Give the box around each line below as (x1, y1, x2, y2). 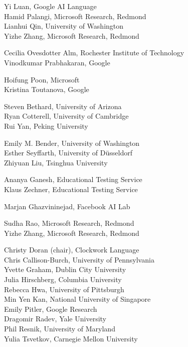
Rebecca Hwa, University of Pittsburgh (4, 284, 124, 294)
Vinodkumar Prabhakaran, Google (4, 57, 110, 67)
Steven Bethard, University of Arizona (4, 101, 122, 111)
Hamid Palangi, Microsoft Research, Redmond (4, 11, 146, 21)
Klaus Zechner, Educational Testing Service (4, 184, 138, 194)
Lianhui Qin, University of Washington (4, 21, 124, 31)
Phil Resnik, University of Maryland (4, 323, 115, 334)
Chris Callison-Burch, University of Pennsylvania (4, 254, 154, 265)
